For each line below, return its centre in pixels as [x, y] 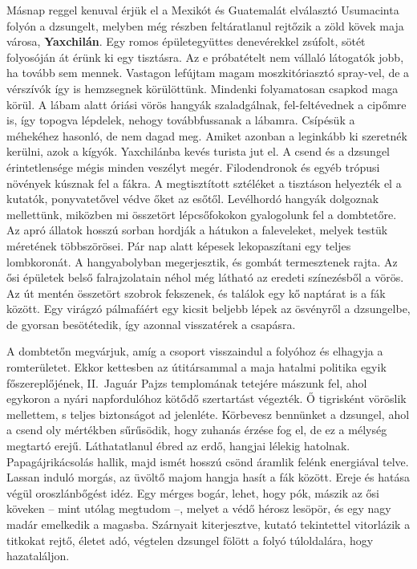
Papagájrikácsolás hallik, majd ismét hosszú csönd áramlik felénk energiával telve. [208, 461]
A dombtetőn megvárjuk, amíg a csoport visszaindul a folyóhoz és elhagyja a [195, 351]
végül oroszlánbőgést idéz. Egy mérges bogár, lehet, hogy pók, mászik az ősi [193, 492]
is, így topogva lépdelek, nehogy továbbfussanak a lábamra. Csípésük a [181, 120]
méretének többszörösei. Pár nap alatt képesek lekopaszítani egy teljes [179, 245]
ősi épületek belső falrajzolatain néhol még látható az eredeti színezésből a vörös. [205, 277]
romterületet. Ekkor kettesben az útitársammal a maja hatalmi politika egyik [196, 367]
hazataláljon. [38, 556]
